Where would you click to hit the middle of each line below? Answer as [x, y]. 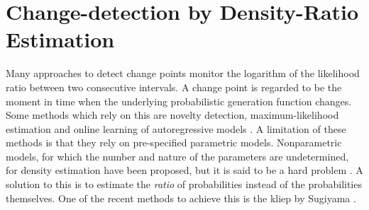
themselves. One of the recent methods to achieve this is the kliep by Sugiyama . [181, 198]
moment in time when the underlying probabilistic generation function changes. [179, 101]
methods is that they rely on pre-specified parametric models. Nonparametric [174, 142]
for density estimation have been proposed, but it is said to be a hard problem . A [184, 170]
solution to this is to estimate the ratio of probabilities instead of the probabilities [184, 184]
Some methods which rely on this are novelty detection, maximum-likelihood [172, 115]
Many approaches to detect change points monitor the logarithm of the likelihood [183, 73]
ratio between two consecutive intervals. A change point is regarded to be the [174, 87]
